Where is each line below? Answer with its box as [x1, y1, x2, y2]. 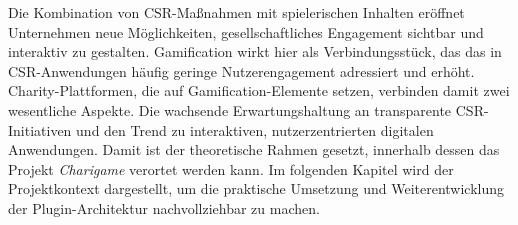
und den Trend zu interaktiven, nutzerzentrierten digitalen [76, 119, 434, 140]
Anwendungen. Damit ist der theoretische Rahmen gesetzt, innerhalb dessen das [8, 139, 500, 160]
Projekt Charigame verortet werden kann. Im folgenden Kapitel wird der [8, 158, 454, 179]
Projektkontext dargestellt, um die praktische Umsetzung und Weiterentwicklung [8, 178, 505, 199]
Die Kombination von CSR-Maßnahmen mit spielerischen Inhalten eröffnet [8, 2, 465, 22]
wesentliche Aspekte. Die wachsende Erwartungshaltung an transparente [8, 99, 452, 120]
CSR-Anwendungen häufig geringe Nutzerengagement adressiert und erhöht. [8, 60, 475, 81]
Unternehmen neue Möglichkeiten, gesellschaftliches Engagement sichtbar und [8, 21, 484, 42]
